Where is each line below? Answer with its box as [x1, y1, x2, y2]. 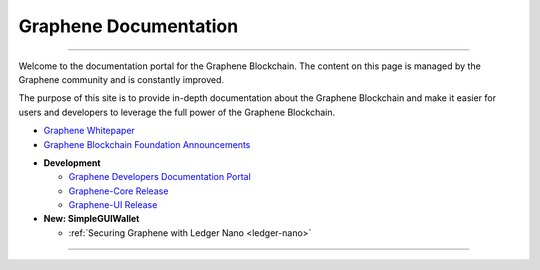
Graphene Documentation [18, 15, 239, 37]
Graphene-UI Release [68, 199, 158, 211]
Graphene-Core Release [68, 185, 169, 197]
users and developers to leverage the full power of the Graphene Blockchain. [18, 106, 336, 118]
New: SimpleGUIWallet [43, 213, 140, 225]
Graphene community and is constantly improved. [18, 73, 225, 85]
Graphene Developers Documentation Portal [68, 171, 252, 183]
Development [43, 156, 101, 169]
